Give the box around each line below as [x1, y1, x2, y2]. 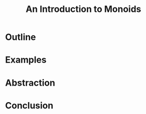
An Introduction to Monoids [25, 3, 142, 15]
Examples [5, 54, 47, 66]
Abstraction [5, 77, 56, 88]
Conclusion [5, 100, 54, 111]
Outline [5, 31, 36, 43]
